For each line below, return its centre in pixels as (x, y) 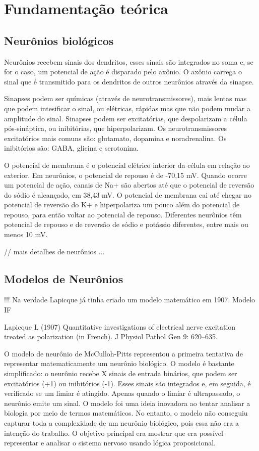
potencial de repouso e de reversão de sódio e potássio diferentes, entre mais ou (126, 224)
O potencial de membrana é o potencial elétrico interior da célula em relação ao (127, 165)
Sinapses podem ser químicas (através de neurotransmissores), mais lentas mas (125, 98)
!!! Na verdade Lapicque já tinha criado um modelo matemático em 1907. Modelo (130, 300)
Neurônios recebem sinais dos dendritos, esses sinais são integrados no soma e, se (129, 61)
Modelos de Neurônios (64, 278)
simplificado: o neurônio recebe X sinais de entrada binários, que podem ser (121, 373)
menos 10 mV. (26, 234)
